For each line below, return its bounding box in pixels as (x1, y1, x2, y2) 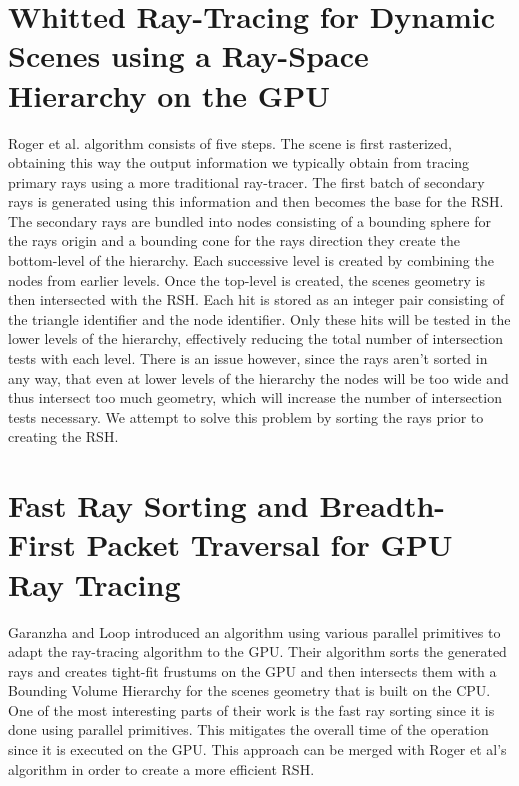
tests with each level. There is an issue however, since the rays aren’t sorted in (8, 348, 488, 369)
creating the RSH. (8, 426, 119, 447)
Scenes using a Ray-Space (8, 35, 369, 76)
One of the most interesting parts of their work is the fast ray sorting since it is (8, 699, 495, 720)
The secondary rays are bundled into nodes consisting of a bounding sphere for (8, 210, 491, 231)
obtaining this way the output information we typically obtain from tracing (8, 152, 470, 173)
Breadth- (319, 485, 446, 526)
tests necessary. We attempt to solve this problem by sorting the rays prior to (8, 406, 484, 427)
